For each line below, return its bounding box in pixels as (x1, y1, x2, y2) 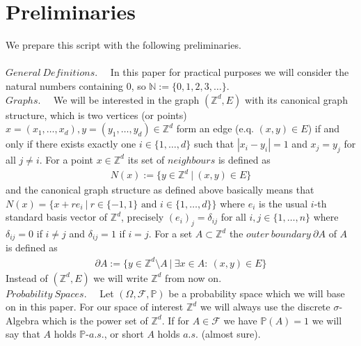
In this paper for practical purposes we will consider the (110, 65, 349, 79)
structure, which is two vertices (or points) (6, 107, 187, 122)
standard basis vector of (6, 210, 108, 224)
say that (6, 327, 40, 341)
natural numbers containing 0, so (6, 78, 146, 93)
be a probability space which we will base (168, 285, 345, 300)
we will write (93, 270, 148, 285)
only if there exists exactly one (6, 136, 136, 151)
